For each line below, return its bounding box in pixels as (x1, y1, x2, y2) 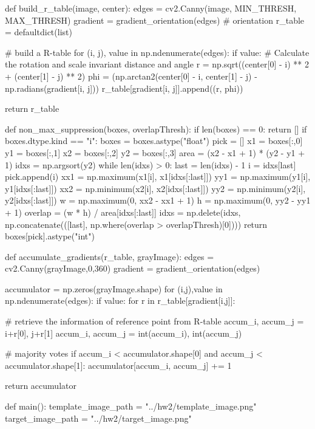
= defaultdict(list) (5, 26, 72, 38)
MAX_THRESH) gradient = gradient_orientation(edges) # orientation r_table (5, 13, 305, 26)
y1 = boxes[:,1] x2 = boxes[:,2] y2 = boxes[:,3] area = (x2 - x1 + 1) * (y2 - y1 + (5, 146, 305, 159)
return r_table (5, 102, 59, 115)
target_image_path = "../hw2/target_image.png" (5, 411, 192, 424)
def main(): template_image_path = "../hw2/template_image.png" (5, 400, 257, 413)
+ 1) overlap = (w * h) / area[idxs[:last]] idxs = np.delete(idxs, (5, 205, 241, 218)
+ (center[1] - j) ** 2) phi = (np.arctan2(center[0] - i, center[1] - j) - (5, 69, 257, 82)
